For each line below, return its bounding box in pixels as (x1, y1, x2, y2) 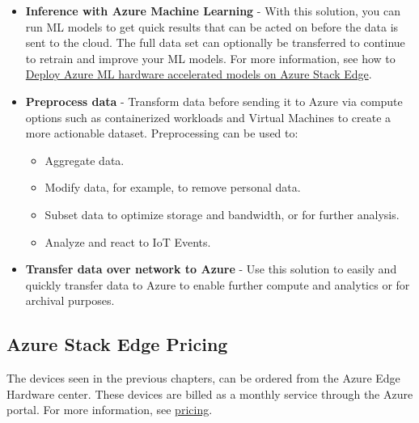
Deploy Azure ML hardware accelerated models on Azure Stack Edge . (25, 66, 372, 82)
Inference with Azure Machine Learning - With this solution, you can (25, 2, 400, 19)
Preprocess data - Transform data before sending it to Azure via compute (25, 92, 403, 109)
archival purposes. (25, 292, 115, 309)
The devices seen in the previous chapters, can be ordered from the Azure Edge (6, 370, 400, 387)
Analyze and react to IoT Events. (44, 233, 211, 250)
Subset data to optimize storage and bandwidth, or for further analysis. (44, 205, 400, 222)
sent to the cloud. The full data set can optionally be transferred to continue (25, 34, 405, 51)
